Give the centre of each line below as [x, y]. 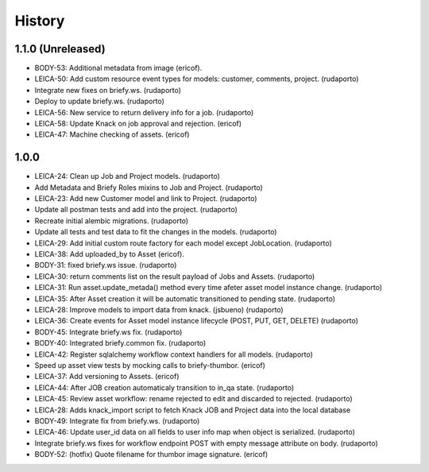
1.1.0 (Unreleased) [60, 49]
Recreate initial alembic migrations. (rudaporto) [112, 221]
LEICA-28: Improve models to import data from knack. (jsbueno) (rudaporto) [159, 310]
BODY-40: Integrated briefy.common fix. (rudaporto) [120, 343]
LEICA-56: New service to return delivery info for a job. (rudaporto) [144, 112]
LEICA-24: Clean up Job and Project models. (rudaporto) [127, 176]
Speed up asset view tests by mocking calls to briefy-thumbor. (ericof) [150, 365]
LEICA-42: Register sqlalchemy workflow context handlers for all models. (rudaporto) [174, 354]
